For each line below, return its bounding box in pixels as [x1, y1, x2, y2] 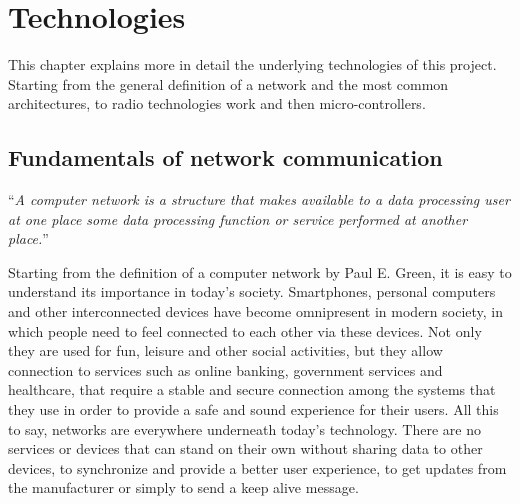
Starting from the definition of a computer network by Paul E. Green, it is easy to [8, 261, 512, 282]
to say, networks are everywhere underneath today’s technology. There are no [8, 418, 481, 439]
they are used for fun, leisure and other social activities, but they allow [8, 340, 443, 361]
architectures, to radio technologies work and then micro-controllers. [8, 93, 426, 114]
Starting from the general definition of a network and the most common [8, 73, 449, 94]
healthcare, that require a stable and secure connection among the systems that [8, 379, 496, 400]
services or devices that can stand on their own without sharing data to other [8, 438, 483, 459]
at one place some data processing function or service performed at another [8, 208, 468, 229]
